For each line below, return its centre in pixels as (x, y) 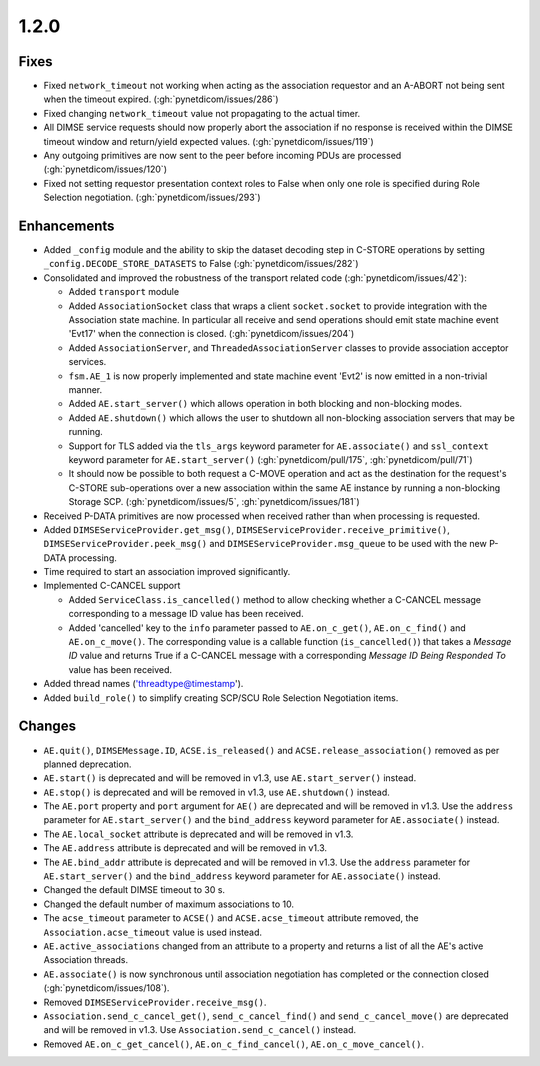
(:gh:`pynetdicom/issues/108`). (106, 988)
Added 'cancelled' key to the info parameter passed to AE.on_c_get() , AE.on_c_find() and (267, 627)
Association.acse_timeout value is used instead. (152, 932)
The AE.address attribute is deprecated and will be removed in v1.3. (185, 848)
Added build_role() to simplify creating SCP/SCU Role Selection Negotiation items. (221, 697)
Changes (47, 726)
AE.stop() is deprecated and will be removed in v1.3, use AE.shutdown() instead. (216, 792)
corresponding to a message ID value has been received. (186, 614)
